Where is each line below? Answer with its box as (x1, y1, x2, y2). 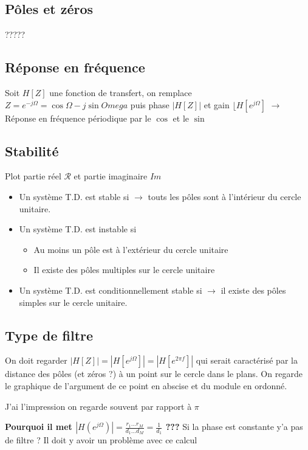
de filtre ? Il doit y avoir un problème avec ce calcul (5, 434, 197, 446)
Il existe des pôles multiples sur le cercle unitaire (33, 263, 215, 276)
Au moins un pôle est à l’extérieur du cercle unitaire (33, 243, 228, 255)
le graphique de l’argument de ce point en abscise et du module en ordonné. (5, 379, 287, 392)
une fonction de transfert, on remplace (49, 86, 192, 99)
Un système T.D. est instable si (19, 223, 137, 235)
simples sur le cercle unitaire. (19, 296, 128, 308)
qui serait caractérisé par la (196, 354, 298, 367)
